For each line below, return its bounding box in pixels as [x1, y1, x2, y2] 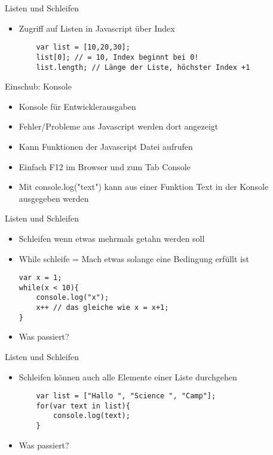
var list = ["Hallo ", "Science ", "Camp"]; [36, 392, 216, 401]
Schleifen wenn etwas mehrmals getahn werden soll [19, 232, 205, 244]
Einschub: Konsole [5, 80, 72, 93]
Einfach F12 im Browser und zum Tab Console [19, 160, 191, 173]
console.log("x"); [36, 293, 109, 302]
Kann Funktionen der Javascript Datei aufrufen [19, 140, 193, 152]
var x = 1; [19, 273, 62, 282]
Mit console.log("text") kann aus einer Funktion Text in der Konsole [19, 180, 269, 193]
